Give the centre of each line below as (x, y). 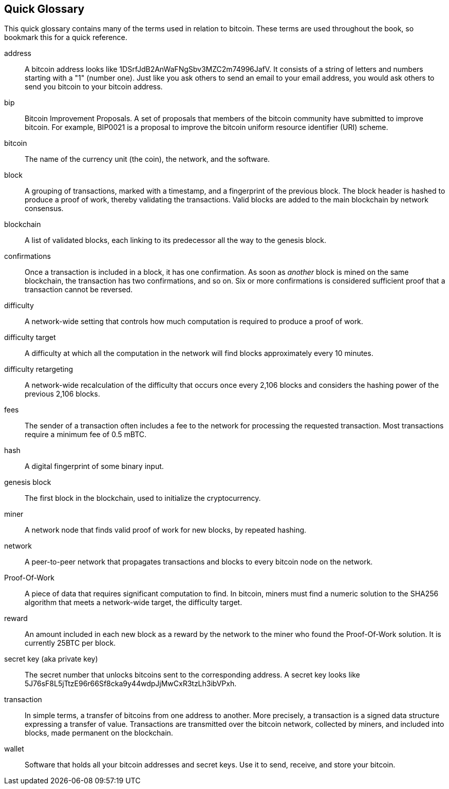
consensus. (44, 209)
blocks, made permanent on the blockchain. (99, 733)
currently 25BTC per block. (70, 643)
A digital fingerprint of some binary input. (94, 466)
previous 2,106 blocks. (62, 394)
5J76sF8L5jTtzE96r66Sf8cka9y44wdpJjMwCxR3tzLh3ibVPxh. (131, 684)
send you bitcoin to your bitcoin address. (94, 87)
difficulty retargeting (39, 369)
